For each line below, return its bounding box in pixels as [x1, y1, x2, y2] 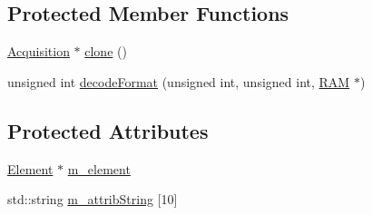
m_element [67, 159, 131, 178]
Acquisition [7, 42, 70, 61]
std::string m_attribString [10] [7, 190, 178, 209]
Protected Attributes [7, 116, 209, 144]
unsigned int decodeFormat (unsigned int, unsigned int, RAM [7, 72, 350, 91]
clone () [84, 42, 127, 61]
